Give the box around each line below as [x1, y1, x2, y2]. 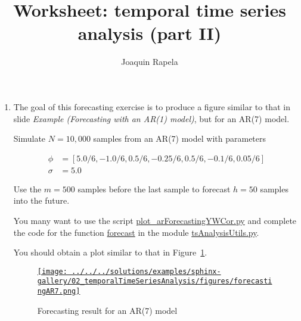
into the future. [13, 194, 70, 207]
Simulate [13, 132, 46, 145]
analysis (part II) [77, 21, 222, 45]
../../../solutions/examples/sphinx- [72, 267, 221, 276]
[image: [37, 267, 67, 276]
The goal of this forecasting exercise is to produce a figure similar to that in [13, 100, 290, 113]
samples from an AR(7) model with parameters [93, 132, 266, 145]
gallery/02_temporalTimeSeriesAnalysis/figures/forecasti [37, 277, 272, 286]
